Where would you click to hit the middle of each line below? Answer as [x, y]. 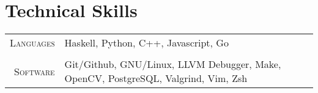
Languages [32, 43]
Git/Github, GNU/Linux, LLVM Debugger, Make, [173, 64]
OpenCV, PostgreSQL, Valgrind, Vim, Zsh [156, 78]
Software [35, 71]
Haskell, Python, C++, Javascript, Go [146, 43]
